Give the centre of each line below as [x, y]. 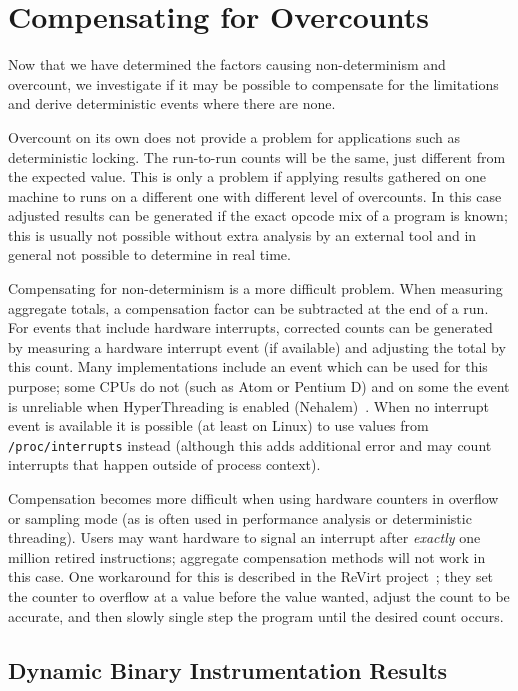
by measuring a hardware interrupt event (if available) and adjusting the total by [257, 346]
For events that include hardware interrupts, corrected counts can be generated [250, 327]
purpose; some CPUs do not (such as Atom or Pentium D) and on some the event [259, 386]
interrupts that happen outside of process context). [164, 464]
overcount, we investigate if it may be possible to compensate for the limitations [253, 83]
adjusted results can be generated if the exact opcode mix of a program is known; [258, 215]
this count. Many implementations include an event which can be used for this [248, 366]
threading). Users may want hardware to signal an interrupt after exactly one [244, 537]
